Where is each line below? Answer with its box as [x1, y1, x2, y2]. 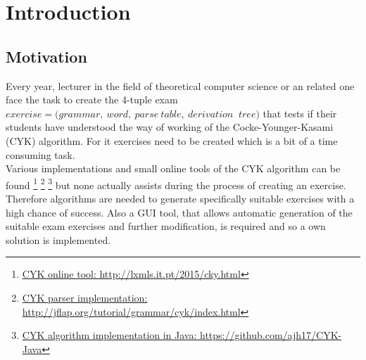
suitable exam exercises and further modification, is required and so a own [6, 219, 326, 233]
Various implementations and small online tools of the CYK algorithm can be [6, 161, 341, 176]
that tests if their [263, 105, 337, 120]
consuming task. [6, 147, 75, 162]
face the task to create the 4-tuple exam [6, 92, 178, 107]
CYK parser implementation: [22, 290, 148, 304]
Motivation [6, 45, 87, 67]
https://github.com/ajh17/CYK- [200, 328, 342, 342]
